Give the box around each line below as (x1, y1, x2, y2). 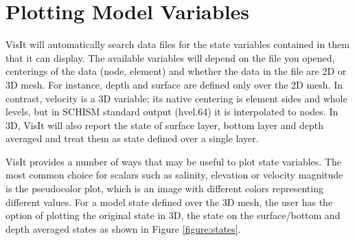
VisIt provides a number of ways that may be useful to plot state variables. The (5, 154, 341, 168)
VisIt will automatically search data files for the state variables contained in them (5, 37, 350, 51)
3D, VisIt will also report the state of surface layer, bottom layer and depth (5, 117, 324, 132)
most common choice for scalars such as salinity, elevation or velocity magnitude (5, 168, 343, 182)
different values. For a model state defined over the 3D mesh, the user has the (5, 194, 333, 209)
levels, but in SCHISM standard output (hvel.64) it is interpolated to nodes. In (5, 104, 339, 119)
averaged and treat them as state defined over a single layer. (5, 131, 259, 146)
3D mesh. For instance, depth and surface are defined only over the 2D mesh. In (5, 77, 343, 91)
